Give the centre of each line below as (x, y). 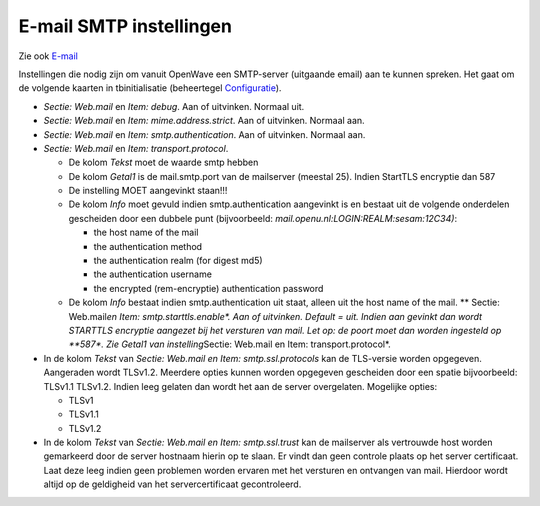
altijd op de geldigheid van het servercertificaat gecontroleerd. (172, 484)
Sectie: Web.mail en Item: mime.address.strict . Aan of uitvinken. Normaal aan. (204, 121)
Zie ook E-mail (48, 56)
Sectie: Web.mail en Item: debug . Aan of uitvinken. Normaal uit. (174, 106)
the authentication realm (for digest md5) (178, 261)
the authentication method (148, 246)
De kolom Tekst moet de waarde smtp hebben (163, 162)
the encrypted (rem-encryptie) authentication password (208, 288)
